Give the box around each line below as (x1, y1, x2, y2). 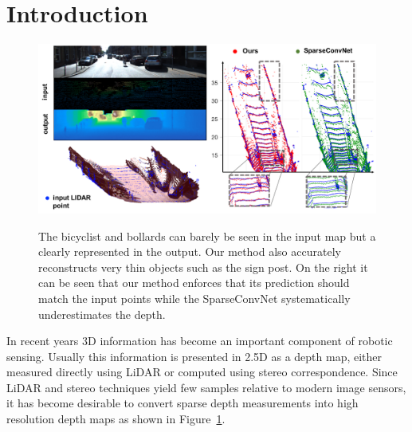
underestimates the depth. (38, 305, 166, 322)
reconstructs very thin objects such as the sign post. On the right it (38, 258, 368, 275)
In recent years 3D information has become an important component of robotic (6, 332, 393, 349)
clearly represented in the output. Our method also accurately (38, 243, 341, 260)
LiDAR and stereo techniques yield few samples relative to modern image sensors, (6, 379, 406, 395)
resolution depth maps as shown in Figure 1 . (6, 410, 226, 427)
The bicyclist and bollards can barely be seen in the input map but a (38, 227, 376, 244)
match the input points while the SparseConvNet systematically (38, 289, 351, 306)
